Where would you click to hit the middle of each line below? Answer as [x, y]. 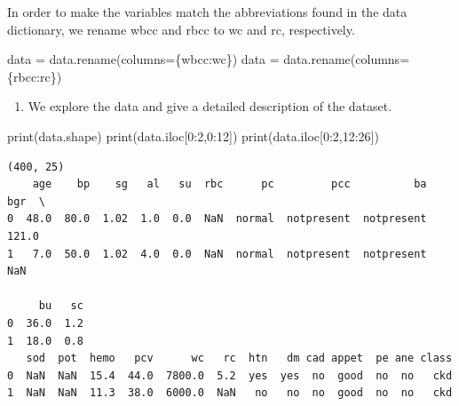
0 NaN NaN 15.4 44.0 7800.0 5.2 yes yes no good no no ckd [230, 375]
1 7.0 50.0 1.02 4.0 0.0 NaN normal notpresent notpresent [217, 254]
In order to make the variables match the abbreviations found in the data [207, 12]
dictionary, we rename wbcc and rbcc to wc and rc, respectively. [181, 29]
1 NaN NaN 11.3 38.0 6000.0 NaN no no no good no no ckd [230, 393]
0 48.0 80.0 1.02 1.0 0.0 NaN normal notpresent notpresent [217, 219]
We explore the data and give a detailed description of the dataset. [210, 106]
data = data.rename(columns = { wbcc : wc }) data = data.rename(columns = [209, 59]
